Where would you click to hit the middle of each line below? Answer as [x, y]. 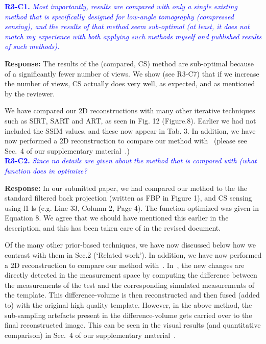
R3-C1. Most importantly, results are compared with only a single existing [121, 6]
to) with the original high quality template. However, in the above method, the [128, 305]
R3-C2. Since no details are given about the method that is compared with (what [131, 161]
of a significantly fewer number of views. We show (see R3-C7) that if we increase [132, 73]
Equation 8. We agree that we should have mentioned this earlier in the [117, 218]
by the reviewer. [30, 93]
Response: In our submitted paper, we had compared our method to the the [126, 188]
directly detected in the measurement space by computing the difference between [131, 275]
